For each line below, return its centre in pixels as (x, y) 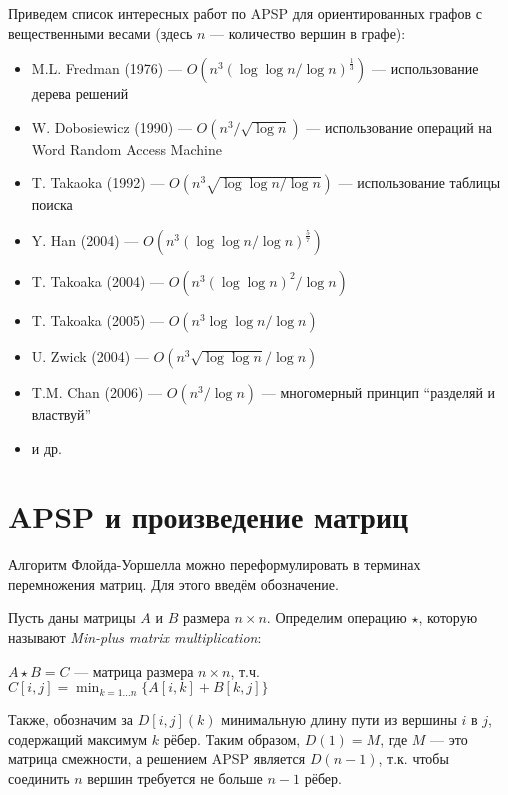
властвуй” (61, 413)
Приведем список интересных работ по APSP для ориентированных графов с (245, 13)
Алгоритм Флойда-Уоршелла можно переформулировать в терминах (214, 564)
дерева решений (80, 93)
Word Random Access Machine (126, 148)
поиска (52, 204)
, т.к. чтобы (413, 758)
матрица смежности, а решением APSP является (157, 758)
